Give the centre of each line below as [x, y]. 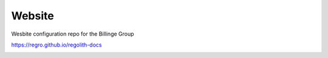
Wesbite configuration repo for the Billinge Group [73, 34]
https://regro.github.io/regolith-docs [56, 45]
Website [32, 16]
